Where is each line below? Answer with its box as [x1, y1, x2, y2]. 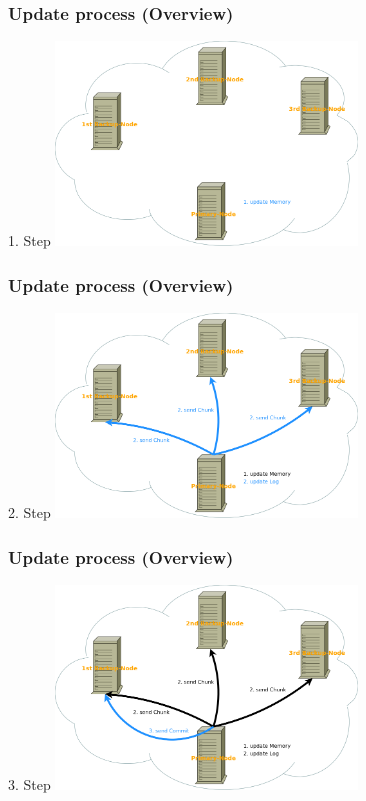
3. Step [8, 774, 51, 795]
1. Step [8, 230, 51, 251]
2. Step [8, 502, 51, 523]
